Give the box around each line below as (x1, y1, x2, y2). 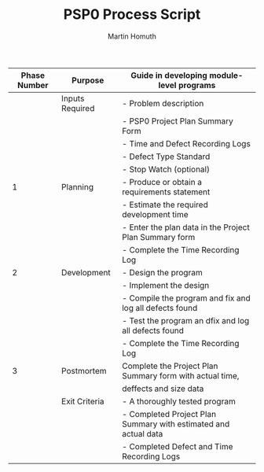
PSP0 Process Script (63, 6, 201, 24)
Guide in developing (130, 69, 208, 80)
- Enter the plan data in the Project (121, 222, 250, 233)
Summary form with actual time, (121, 370, 240, 381)
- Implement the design (121, 279, 210, 290)
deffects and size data (121, 383, 204, 394)
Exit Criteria (61, 396, 104, 407)
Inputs (61, 93, 85, 104)
